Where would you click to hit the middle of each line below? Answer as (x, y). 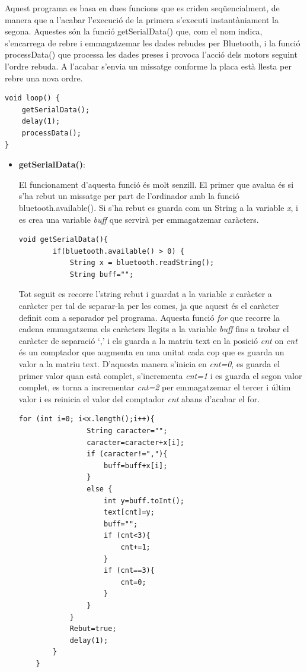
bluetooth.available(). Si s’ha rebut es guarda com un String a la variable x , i (158, 207)
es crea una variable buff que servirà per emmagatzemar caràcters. (139, 219)
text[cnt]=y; (129, 512)
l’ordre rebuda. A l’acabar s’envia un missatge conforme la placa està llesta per (148, 66)
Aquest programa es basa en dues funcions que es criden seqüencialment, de (142, 8)
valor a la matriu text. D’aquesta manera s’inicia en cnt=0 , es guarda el (149, 364)
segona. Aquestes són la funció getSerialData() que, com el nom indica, (134, 31)
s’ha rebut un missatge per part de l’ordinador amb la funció (129, 196)
